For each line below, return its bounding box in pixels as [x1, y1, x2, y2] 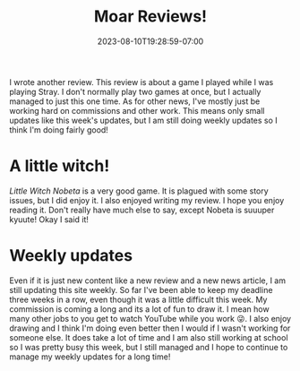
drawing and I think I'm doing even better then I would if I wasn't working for [9, 323, 291, 333]
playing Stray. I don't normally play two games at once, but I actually [9, 86, 261, 97]
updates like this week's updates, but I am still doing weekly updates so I [9, 115, 278, 125]
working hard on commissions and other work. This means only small [9, 105, 266, 116]
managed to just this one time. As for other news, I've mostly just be [9, 96, 261, 107]
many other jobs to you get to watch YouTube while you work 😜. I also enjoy [9, 313, 292, 324]
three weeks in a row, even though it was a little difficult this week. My [9, 294, 268, 305]
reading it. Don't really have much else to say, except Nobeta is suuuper [9, 204, 275, 215]
